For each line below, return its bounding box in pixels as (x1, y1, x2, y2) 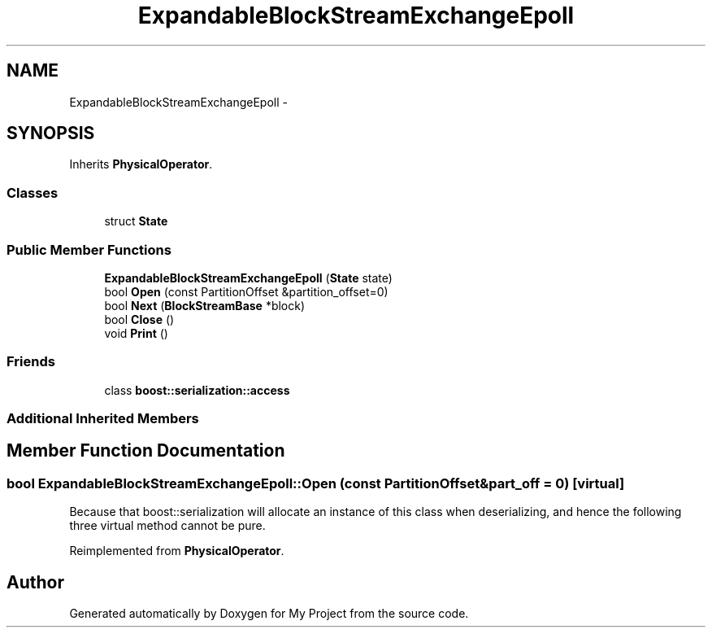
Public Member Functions (7, 241, 171, 258)
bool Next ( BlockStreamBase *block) (104, 298, 306, 313)
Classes (7, 184, 59, 201)
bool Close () (104, 312, 175, 326)
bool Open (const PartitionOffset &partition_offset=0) (104, 284, 389, 299)
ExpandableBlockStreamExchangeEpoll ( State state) (104, 270, 393, 285)
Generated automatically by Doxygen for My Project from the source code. (69, 606, 469, 621)
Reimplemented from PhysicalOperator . (69, 544, 284, 558)
